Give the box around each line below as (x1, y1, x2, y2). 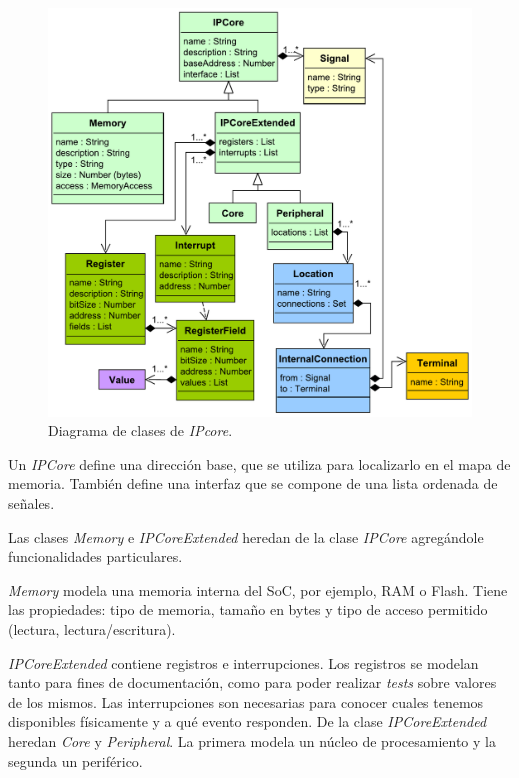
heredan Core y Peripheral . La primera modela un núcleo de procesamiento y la (8, 730, 496, 751)
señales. (8, 493, 55, 514)
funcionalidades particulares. (8, 546, 183, 567)
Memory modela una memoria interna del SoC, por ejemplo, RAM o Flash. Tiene (8, 579, 508, 600)
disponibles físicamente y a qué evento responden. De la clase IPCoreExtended (8, 711, 487, 732)
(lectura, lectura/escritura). (8, 619, 176, 640)
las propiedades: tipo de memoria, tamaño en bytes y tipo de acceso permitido (8, 599, 488, 620)
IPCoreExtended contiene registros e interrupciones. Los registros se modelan (8, 652, 479, 673)
